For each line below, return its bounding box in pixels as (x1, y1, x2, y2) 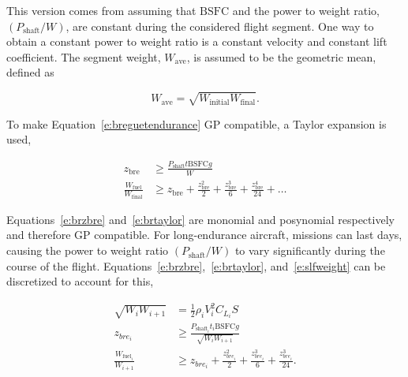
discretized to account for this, (6, 273, 154, 289)
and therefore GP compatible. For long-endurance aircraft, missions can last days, (6, 226, 402, 243)
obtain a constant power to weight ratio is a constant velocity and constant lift (6, 33, 387, 50)
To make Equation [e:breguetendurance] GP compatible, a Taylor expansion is (6, 115, 387, 132)
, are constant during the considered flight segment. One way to (66, 17, 374, 34)
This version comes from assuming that (6, 2, 197, 18)
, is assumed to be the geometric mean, (186, 48, 376, 65)
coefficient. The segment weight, (6, 48, 161, 65)
